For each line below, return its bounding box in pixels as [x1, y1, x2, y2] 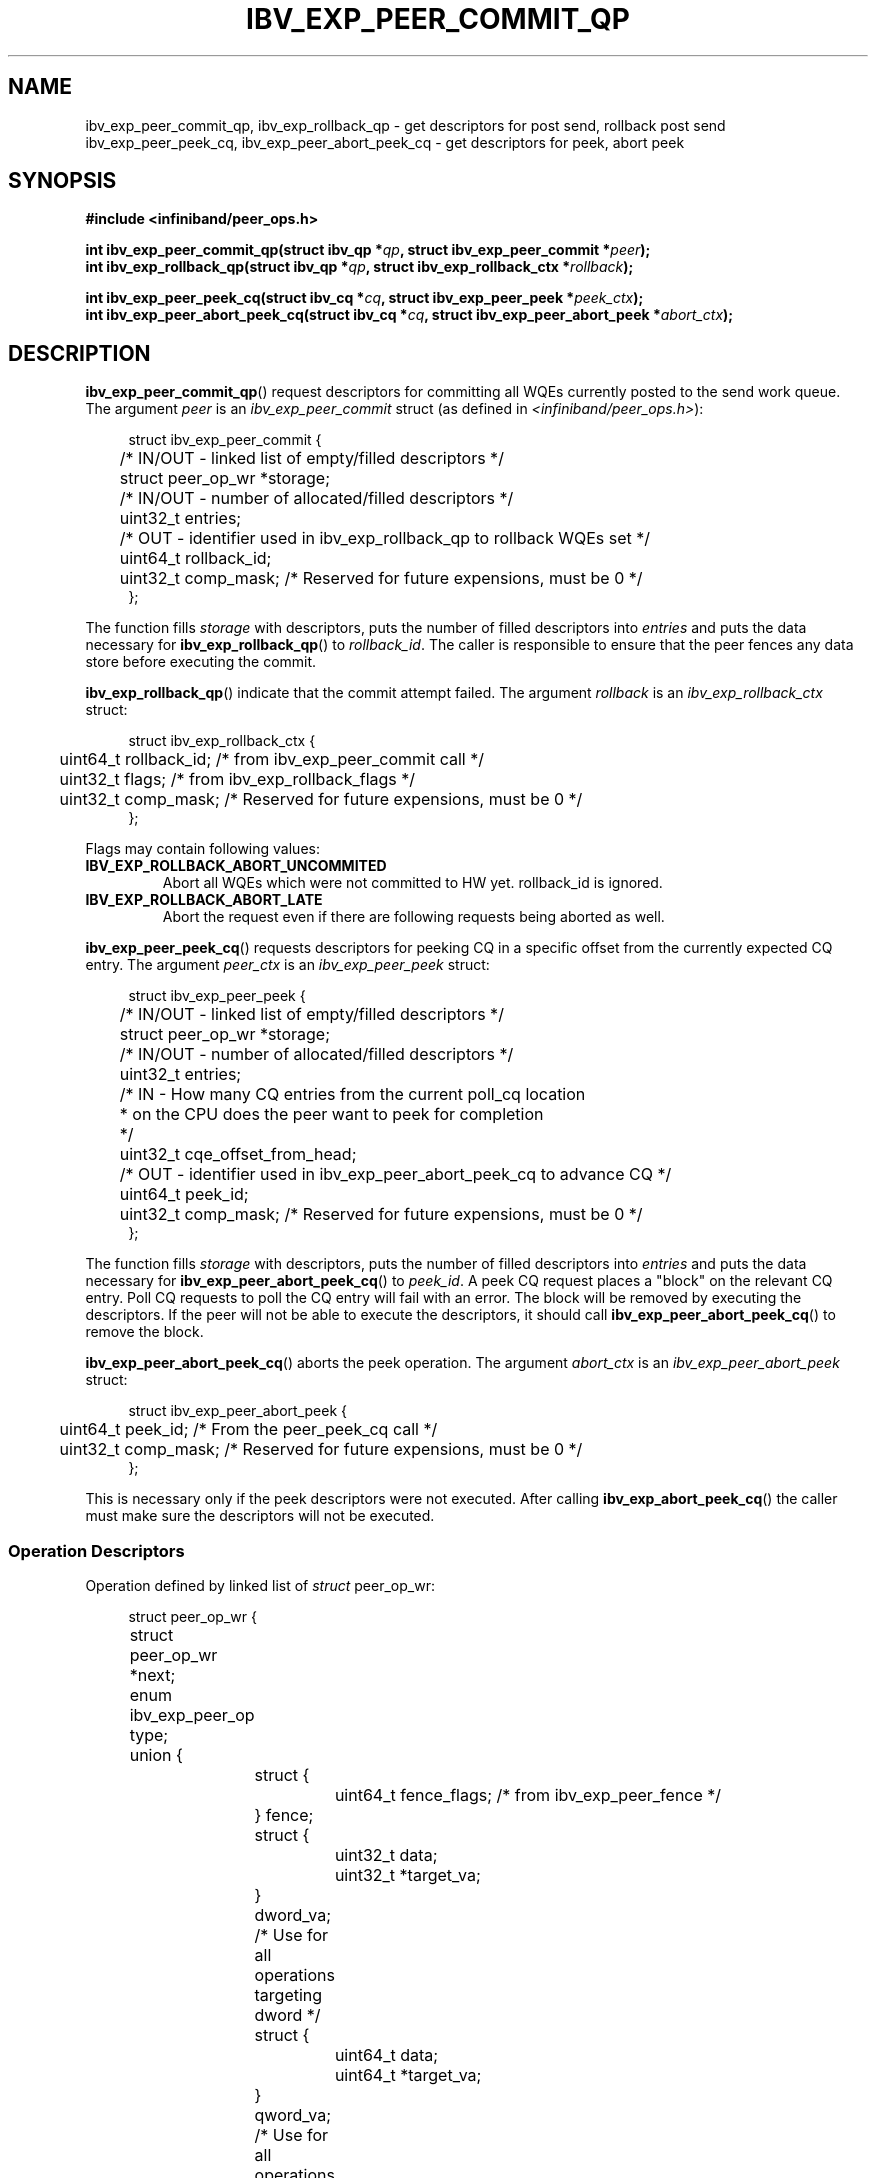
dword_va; [254, 1905, 332, 1926]
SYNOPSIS [8, 168, 117, 194]
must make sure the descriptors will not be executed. [85, 1507, 435, 1525]
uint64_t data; [334, 2045, 439, 2066]
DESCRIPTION [8, 340, 151, 366]
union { [129, 1745, 183, 1766]
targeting [254, 1985, 323, 2006]
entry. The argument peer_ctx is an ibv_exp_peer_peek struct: [85, 956, 490, 974]
